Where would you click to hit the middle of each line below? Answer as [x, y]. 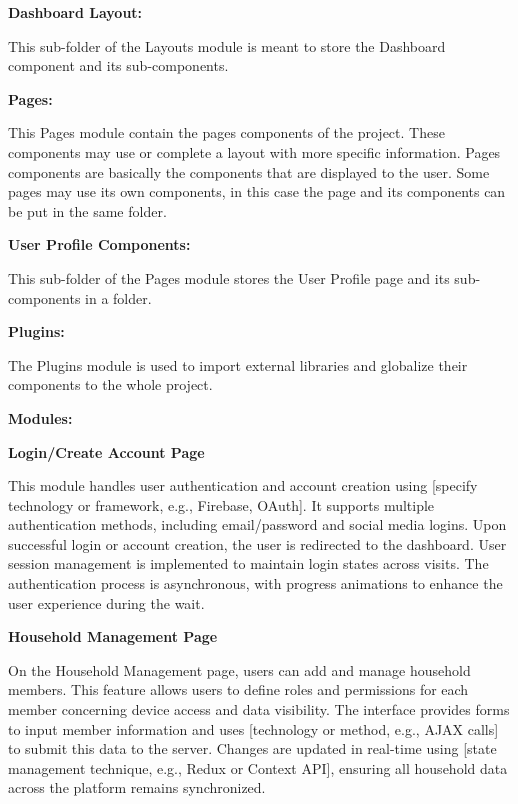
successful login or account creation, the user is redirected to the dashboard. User [257, 543]
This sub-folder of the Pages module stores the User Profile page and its [229, 277]
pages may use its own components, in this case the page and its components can [257, 191]
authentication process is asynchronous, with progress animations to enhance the [255, 583]
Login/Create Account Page [106, 451]
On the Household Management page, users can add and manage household [239, 669]
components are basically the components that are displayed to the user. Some [249, 171]
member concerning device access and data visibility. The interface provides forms [259, 709]
